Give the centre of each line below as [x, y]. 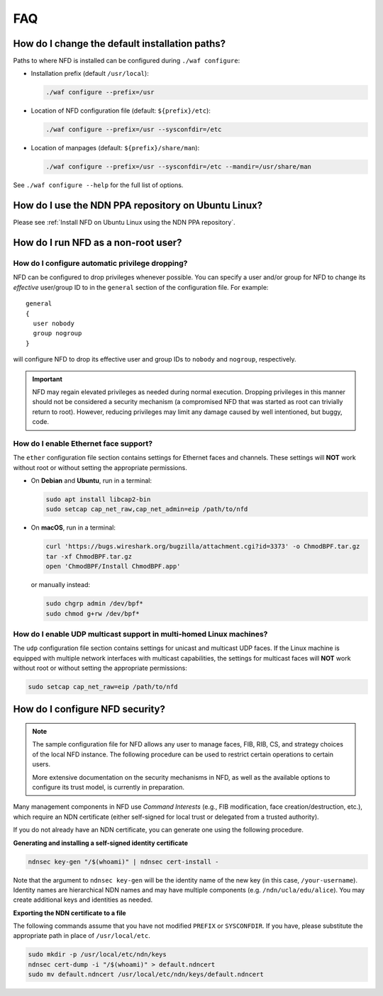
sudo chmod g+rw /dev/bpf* [93, 614]
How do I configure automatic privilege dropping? [100, 264]
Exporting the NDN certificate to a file [70, 913]
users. [41, 764]
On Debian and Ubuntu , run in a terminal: [91, 481]
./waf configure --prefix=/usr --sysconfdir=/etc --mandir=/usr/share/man [179, 167]
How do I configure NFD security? [89, 709]
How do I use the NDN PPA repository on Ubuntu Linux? [138, 206]
